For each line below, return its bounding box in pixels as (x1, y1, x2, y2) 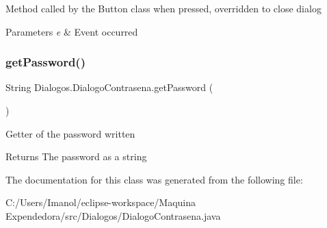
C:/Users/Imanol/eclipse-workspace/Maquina (5, 195, 196, 210)
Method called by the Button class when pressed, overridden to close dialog (5, 1, 322, 15)
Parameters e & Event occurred (5, 24, 138, 38)
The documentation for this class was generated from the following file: (5, 172, 303, 186)
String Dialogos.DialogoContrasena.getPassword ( (5, 80, 213, 94)
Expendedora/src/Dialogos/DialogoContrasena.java (5, 208, 221, 223)
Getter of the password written (5, 126, 135, 140)
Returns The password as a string (5, 149, 147, 164)
